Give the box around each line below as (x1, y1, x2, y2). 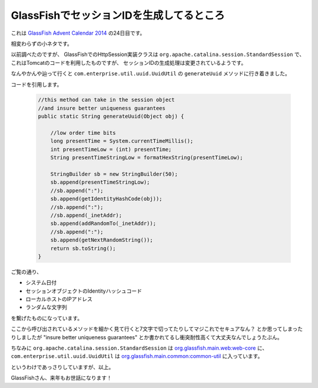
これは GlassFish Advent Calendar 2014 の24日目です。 (11, 29, 145, 37)
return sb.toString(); (50, 245, 116, 251)
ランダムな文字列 (25, 304, 67, 311)
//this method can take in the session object (38, 97, 175, 103)
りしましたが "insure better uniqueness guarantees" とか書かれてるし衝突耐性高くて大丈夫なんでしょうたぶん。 (11, 333, 283, 341)
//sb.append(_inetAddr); (50, 212, 122, 218)
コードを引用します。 (11, 81, 62, 88)
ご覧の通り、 (11, 268, 42, 275)
